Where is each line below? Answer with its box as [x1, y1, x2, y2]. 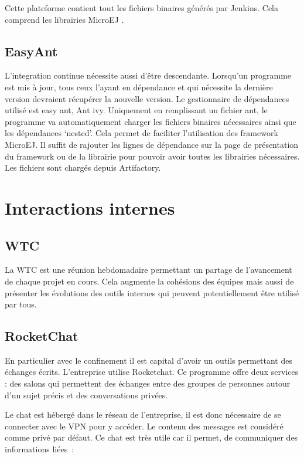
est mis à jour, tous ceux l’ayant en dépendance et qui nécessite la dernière [5, 80, 273, 93]
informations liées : [5, 443, 74, 455]
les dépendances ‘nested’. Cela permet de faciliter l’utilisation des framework [5, 127, 278, 139]
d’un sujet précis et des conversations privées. [5, 388, 168, 401]
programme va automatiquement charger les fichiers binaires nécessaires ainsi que [5, 115, 296, 127]
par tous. [5, 298, 37, 310]
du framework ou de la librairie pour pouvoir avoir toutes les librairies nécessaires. [5, 150, 300, 162]
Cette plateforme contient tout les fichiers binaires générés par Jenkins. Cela [5, 2, 279, 13]
